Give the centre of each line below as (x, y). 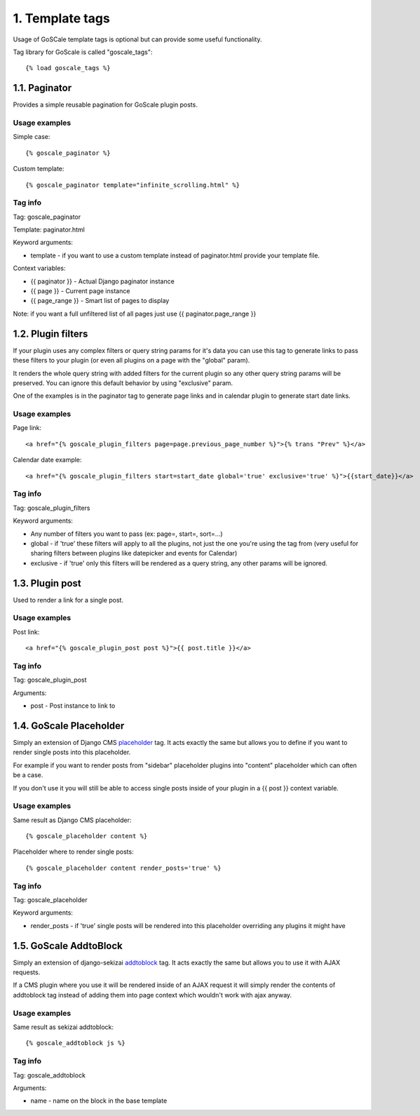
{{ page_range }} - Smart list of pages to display (100, 301)
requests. (27, 972)
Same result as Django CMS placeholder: (72, 820)
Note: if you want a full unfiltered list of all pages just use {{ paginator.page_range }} (135, 314)
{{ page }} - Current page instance (80, 291)
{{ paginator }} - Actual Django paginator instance (102, 281)
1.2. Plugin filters (50, 334)
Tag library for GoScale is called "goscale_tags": (83, 52)
